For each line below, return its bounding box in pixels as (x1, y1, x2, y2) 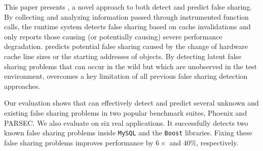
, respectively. (196, 137, 239, 147)
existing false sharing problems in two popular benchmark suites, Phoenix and (4, 107, 247, 118)
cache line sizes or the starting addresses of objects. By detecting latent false (4, 51, 242, 61)
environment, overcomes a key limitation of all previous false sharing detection (4, 71, 248, 81)
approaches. (4, 80, 41, 91)
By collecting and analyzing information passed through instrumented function (4, 11, 249, 22)
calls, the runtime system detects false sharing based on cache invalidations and (4, 21, 251, 32)
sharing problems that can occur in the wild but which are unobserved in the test (4, 61, 257, 71)
